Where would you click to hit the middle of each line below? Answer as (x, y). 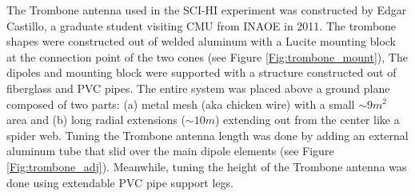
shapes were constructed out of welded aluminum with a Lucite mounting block (201, 41)
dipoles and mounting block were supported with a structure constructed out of (202, 72)
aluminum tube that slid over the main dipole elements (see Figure (170, 151)
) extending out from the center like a (307, 120)
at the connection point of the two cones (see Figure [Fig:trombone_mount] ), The (207, 56)
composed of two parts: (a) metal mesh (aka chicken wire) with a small (181, 104)
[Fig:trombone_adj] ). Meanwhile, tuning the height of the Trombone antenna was (207, 166)
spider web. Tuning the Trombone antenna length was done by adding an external (207, 135)
